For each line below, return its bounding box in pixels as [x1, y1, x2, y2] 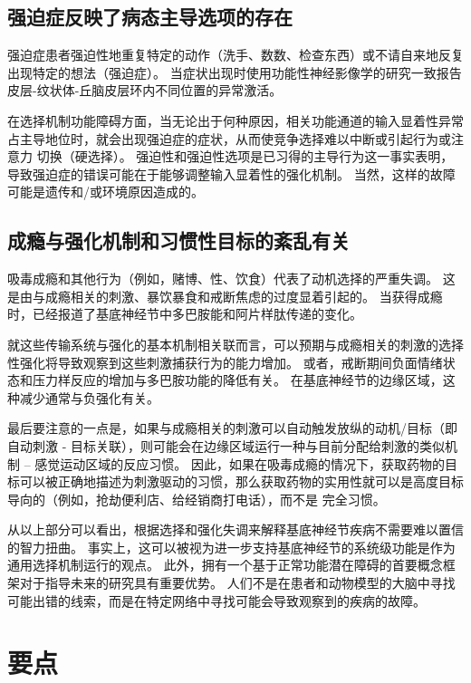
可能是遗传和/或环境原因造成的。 [7, 182, 204, 201]
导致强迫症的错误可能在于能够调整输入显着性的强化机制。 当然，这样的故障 [7, 164, 456, 183]
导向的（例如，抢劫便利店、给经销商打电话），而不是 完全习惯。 [7, 489, 386, 508]
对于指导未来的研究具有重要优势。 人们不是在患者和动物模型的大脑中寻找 [19, 573, 456, 592]
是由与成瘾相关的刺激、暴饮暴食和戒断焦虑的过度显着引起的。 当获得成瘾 [7, 286, 443, 305]
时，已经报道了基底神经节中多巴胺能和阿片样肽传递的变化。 [7, 304, 362, 323]
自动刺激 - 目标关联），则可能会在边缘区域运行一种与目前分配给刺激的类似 [7, 436, 445, 455]
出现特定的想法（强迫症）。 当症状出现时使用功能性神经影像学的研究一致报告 [7, 63, 462, 82]
